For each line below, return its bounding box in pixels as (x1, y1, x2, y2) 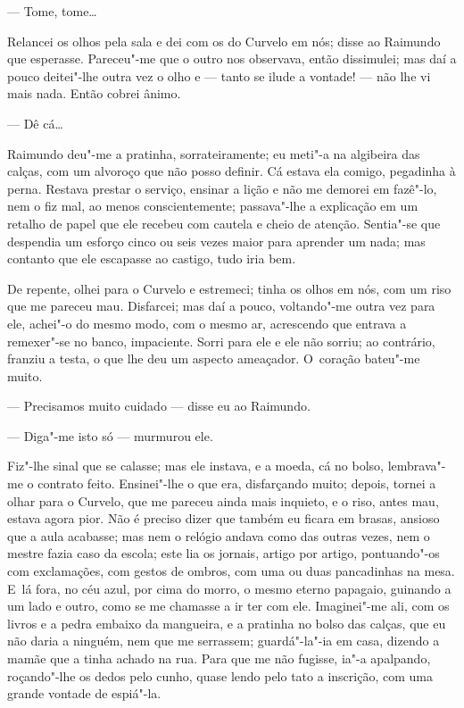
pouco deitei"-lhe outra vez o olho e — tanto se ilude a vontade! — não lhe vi (7, 66, 431, 85)
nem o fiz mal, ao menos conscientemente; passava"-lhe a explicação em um (7, 196, 418, 215)
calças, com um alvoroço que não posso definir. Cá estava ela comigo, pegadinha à (7, 162, 456, 180)
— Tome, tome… (7, 2, 97, 20)
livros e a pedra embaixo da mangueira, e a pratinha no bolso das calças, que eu (7, 613, 446, 632)
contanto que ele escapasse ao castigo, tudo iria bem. (7, 249, 296, 268)
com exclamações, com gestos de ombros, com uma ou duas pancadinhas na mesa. (7, 562, 455, 580)
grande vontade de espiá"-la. (7, 684, 162, 703)
